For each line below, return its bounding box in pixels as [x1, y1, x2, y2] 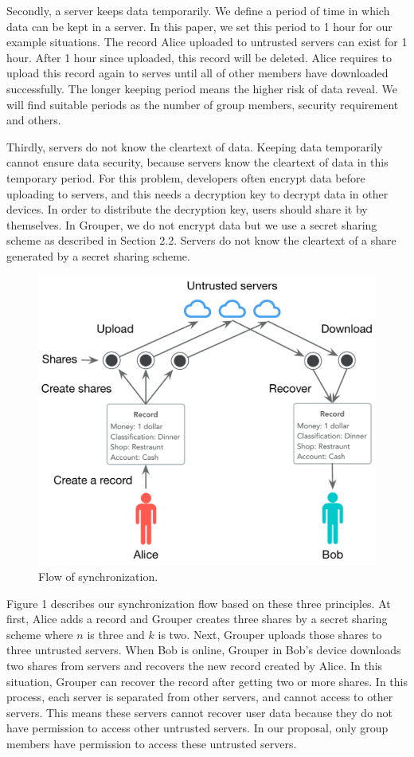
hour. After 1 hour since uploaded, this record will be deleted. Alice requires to [6, 49, 392, 65]
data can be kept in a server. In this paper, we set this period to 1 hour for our [6, 18, 393, 34]
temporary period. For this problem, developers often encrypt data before [6, 169, 365, 186]
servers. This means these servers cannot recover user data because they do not [6, 704, 393, 720]
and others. [6, 112, 61, 128]
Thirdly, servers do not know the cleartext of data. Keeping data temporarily [6, 138, 383, 155]
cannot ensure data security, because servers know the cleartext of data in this [6, 154, 389, 171]
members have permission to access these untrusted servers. [6, 735, 297, 751]
